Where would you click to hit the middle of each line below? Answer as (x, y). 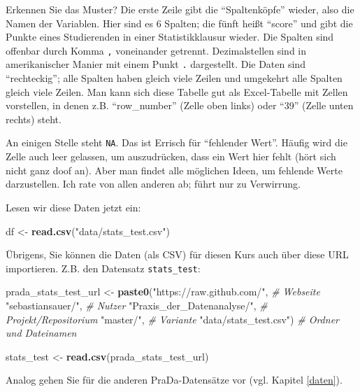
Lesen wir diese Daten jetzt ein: (73, 207)
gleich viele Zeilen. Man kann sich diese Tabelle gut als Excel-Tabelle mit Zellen (177, 91)
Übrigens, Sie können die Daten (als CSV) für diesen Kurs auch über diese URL (177, 254)
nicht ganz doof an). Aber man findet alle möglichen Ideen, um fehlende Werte (174, 170)
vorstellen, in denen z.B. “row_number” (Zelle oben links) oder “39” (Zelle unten (180, 105)
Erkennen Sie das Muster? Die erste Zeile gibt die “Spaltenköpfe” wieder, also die (180, 9)
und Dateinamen (41, 333)
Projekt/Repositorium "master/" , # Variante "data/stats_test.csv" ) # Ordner (172, 319)
